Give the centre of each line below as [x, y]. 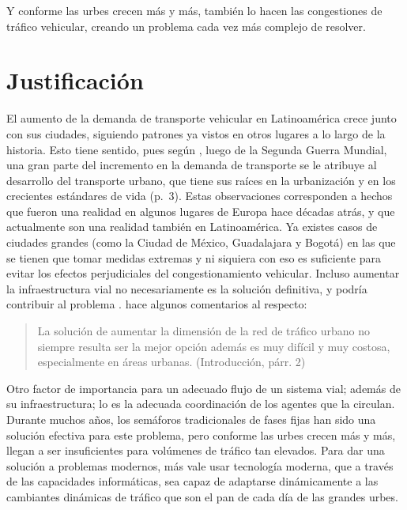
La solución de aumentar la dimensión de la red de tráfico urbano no [203, 331]
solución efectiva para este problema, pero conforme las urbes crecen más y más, [201, 434]
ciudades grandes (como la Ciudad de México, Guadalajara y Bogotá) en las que [201, 242]
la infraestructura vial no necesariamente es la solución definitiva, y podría [187, 288]
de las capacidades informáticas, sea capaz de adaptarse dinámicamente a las [192, 481]
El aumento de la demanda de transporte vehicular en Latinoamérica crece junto [202, 118]
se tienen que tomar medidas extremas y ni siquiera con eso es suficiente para [194, 257]
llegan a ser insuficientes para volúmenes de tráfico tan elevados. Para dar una [196, 450]
